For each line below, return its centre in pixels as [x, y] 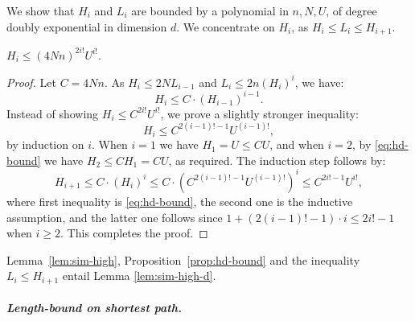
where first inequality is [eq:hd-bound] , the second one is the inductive [180, 201]
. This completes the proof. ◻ [134, 233]
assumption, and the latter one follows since [115, 217]
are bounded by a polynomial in [210, 10]
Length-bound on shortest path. [94, 308]
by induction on [45, 144]
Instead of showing [53, 113]
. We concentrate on [226, 26]
